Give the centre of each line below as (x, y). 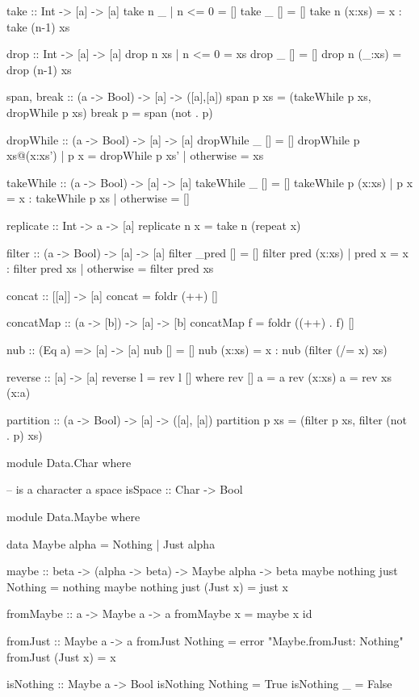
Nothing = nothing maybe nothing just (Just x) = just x (147, 586)
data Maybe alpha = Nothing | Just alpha (111, 543)
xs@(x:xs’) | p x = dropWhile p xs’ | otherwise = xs (135, 155)
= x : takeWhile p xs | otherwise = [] (98, 198)
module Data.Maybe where (73, 517)
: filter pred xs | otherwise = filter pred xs (110, 268)
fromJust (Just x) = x (61, 656)
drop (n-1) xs (39, 69)
